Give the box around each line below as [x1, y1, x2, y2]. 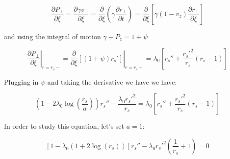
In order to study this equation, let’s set [4, 121, 124, 131]
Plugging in [4, 76, 39, 87]
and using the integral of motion [4, 31, 101, 41]
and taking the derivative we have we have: [47, 76, 177, 87]
